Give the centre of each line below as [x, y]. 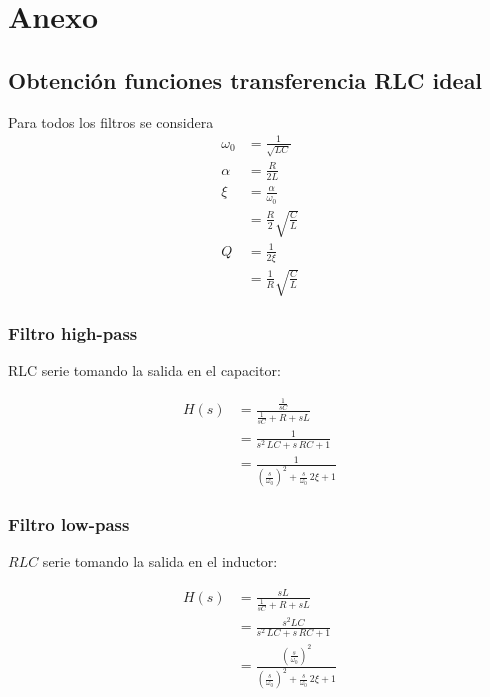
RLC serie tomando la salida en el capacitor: [144, 370]
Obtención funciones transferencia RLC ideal [245, 79]
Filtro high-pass [73, 333]
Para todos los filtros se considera [111, 121]
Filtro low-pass [69, 524]
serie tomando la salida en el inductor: [160, 561]
